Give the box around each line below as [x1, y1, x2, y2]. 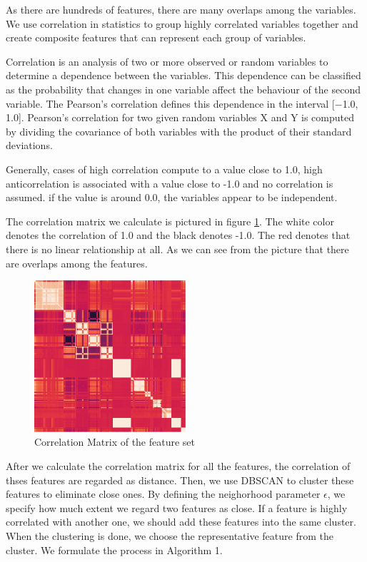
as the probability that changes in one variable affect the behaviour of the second [6, 81, 361, 96]
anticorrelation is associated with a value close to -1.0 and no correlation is [6, 175, 333, 190]
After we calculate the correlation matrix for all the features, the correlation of [6, 459, 351, 474]
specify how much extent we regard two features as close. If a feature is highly [6, 500, 348, 515]
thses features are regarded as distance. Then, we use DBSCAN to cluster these [6, 472, 354, 487]
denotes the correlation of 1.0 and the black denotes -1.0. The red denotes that [6, 228, 351, 242]
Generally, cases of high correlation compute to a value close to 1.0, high [6, 161, 323, 176]
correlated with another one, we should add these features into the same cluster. [6, 514, 356, 529]
